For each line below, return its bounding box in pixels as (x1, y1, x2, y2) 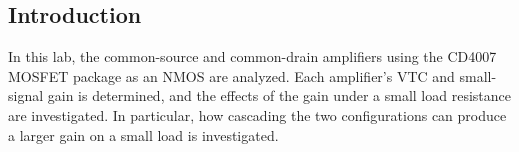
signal (8, 85, 44, 106)
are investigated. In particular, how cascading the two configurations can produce (8, 104, 507, 125)
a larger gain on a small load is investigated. (8, 124, 279, 145)
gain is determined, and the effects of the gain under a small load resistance (47, 85, 511, 106)
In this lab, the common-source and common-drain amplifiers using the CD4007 (8, 46, 497, 67)
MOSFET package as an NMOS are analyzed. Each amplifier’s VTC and (8, 65, 455, 86)
